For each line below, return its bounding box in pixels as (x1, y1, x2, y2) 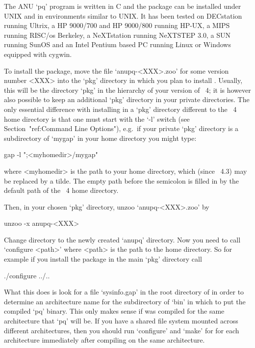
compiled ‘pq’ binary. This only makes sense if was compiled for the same (4, 306, 225, 316)
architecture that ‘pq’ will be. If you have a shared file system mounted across (4, 316, 238, 326)
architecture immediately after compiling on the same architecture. (4, 335, 205, 345)
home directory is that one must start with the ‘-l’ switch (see (4, 113, 190, 124)
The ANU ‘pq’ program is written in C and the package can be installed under (4, 1, 241, 11)
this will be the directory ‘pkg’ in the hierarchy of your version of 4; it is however (4, 84, 251, 95)
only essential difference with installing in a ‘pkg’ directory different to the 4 (4, 104, 237, 114)
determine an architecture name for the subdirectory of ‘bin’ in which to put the (4, 296, 246, 306)
